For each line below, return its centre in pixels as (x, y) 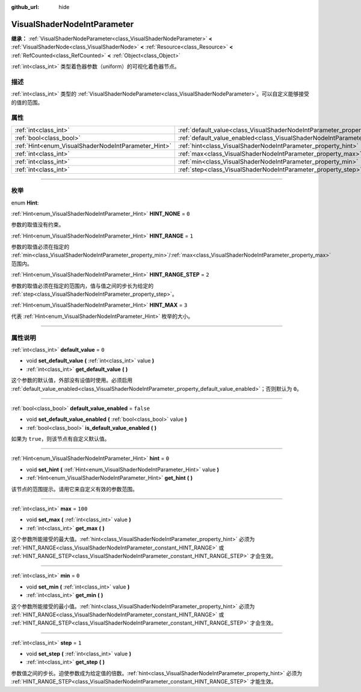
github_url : (25, 7)
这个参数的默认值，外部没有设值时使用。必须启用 (72, 380)
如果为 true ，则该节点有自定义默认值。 (60, 439)
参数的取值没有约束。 (38, 225)
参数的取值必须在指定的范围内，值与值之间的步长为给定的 (82, 286)
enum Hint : (25, 203)
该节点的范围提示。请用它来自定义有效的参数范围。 (74, 489)
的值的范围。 (27, 102)
